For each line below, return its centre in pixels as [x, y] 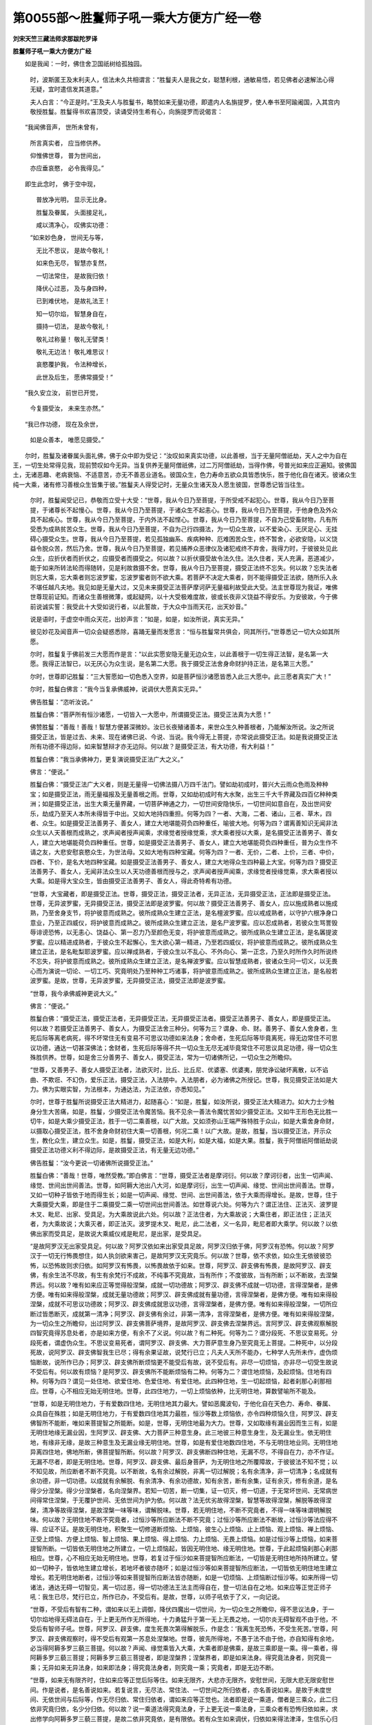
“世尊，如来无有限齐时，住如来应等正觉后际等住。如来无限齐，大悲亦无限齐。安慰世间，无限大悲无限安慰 [179, 1680]
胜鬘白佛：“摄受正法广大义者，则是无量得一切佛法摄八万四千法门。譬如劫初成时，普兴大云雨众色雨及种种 [179, 785]
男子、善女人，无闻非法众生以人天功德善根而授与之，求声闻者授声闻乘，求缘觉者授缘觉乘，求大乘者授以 [189, 871]
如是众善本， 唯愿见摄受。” [67, 440]
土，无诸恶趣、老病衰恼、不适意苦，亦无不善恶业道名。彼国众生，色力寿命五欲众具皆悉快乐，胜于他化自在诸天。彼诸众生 [185, 475]
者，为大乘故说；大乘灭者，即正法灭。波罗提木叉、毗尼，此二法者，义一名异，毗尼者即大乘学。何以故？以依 [184, 1224]
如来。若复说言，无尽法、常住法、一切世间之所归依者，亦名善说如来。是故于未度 [211, 1690]
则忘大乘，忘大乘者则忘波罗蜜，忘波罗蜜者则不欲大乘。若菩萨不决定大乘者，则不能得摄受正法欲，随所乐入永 [184, 578]
